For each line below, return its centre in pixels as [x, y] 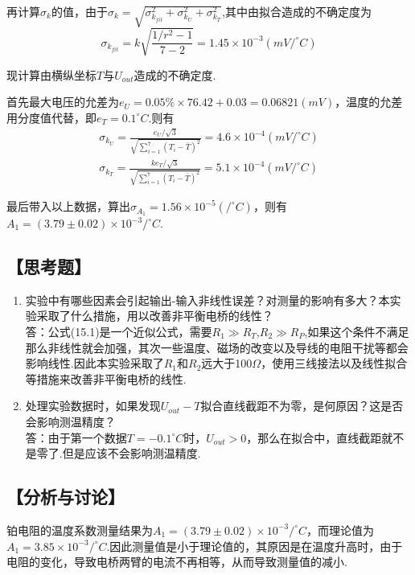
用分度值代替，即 [51, 117]
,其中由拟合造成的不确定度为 [297, 11]
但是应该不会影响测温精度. [131, 453]
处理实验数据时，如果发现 [93, 406]
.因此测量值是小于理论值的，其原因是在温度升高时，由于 [255, 546]
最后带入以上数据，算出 [68, 206]
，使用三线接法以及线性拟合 [334, 363]
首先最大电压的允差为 [63, 102]
